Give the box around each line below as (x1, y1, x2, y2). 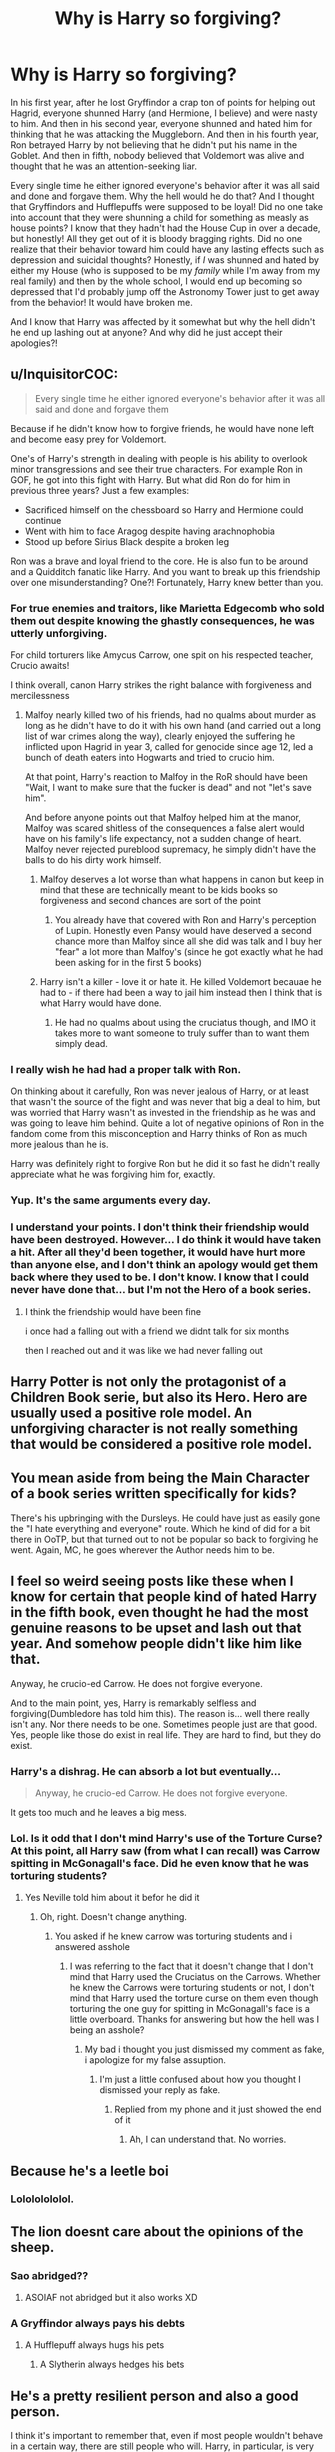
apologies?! (10, 337, 58, 349)
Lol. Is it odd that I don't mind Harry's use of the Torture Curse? (10, 1831, 323, 1845)
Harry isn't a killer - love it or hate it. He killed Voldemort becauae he (39, 976, 322, 988)
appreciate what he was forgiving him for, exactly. (10, 1168, 216, 1181)
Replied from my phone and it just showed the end (114, 2103, 322, 2116)
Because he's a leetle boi (10, 2162, 169, 2179)
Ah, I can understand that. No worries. (129, 2133, 287, 2146)
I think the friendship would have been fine (24, 1305, 202, 1317)
